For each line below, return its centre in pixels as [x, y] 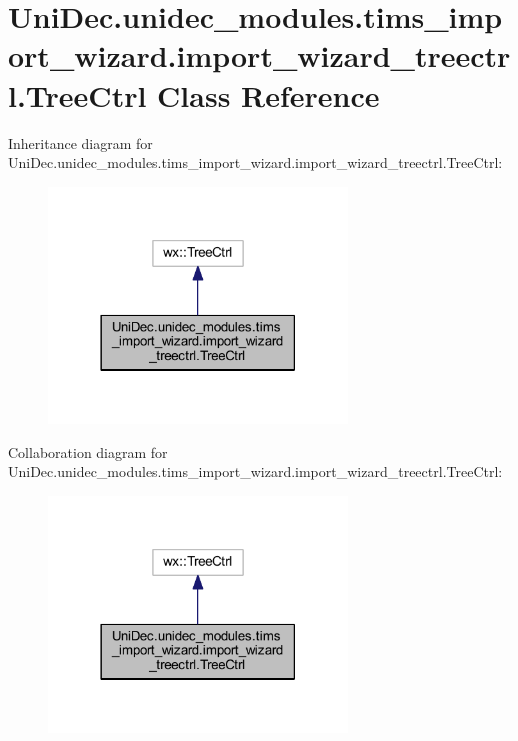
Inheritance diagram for [80, 142]
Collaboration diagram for [88, 451]
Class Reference [268, 94]
